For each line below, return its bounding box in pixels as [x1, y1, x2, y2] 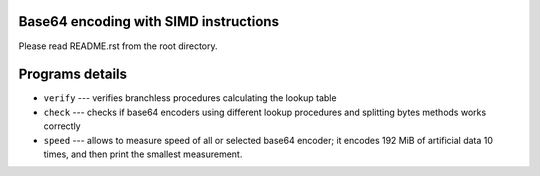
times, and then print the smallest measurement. [43, 148, 243, 160]
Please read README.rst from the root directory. [18, 40, 219, 52]
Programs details [18, 66, 128, 83]
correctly [43, 120, 81, 132]
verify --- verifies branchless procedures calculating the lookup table [43, 92, 337, 104]
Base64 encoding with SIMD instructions [18, 13, 280, 30]
